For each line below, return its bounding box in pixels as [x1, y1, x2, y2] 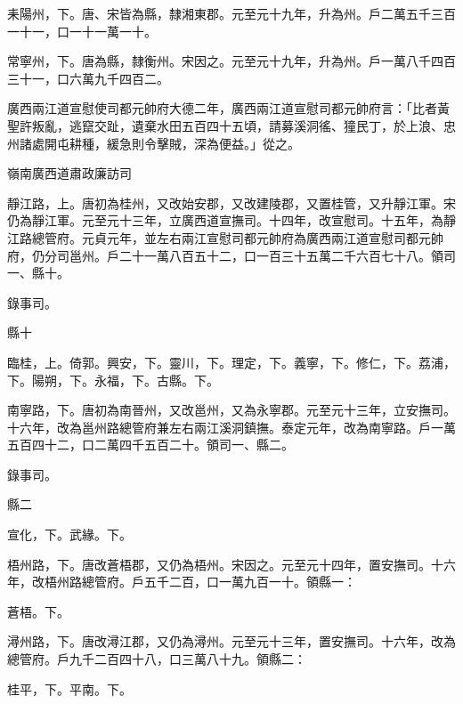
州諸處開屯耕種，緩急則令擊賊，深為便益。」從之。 [7, 134, 300, 152]
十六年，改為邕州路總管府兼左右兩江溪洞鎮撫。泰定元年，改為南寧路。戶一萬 [7, 417, 456, 436]
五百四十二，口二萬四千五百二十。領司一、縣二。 [7, 435, 294, 454]
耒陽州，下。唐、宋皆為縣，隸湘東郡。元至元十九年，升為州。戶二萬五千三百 [7, 4, 456, 22]
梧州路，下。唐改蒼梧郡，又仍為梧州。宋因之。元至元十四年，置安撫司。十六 [7, 554, 456, 573]
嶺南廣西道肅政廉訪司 [7, 164, 132, 182]
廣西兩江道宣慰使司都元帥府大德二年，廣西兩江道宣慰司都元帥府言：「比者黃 [7, 99, 450, 117]
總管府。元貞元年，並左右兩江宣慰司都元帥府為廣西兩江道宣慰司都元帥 [31, 228, 443, 247]
